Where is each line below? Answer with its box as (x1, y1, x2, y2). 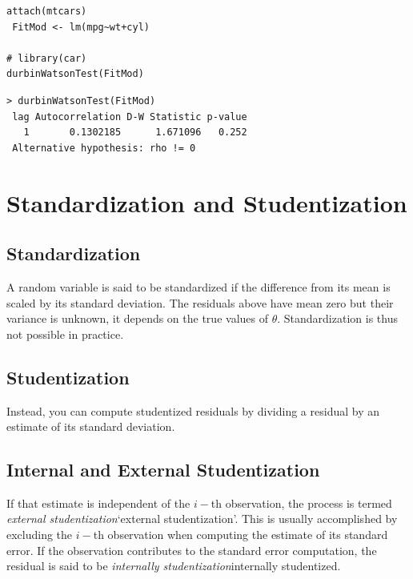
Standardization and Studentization (6, 186, 407, 219)
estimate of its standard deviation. (6, 418, 175, 435)
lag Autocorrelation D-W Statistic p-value (12, 111, 247, 123)
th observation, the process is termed (211, 494, 392, 511)
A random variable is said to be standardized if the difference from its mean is (6, 278, 391, 295)
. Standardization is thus (277, 310, 398, 327)
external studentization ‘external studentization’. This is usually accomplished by (6, 510, 398, 527)
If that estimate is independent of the (6, 494, 190, 511)
